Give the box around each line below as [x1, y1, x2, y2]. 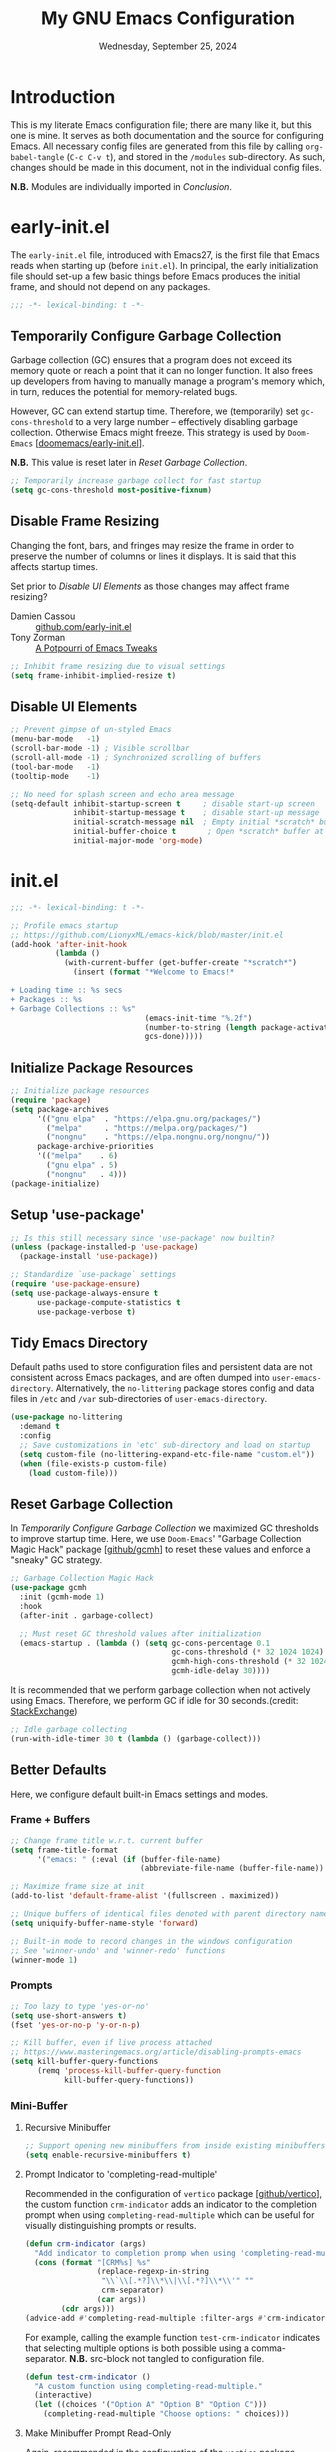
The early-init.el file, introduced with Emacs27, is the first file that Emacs [10, 248, 320, 261]
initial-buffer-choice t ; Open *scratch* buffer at [73, 827, 325, 837]
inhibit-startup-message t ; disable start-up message [73, 808, 320, 818]
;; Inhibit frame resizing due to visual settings [10, 661, 226, 671]
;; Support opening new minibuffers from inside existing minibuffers [24, 2141, 326, 2151]
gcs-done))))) [144, 1032, 203, 1042]
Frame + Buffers [10, 1813, 91, 1827]
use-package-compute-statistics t [36, 1297, 182, 1307]
